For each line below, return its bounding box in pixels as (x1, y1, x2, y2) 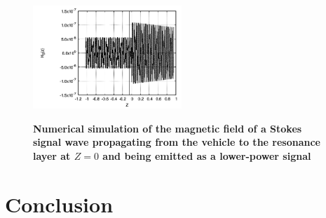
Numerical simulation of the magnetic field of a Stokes (33, 121, 302, 135)
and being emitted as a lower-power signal (102, 148, 311, 163)
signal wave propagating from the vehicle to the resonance (33, 135, 320, 149)
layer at (33, 148, 71, 163)
